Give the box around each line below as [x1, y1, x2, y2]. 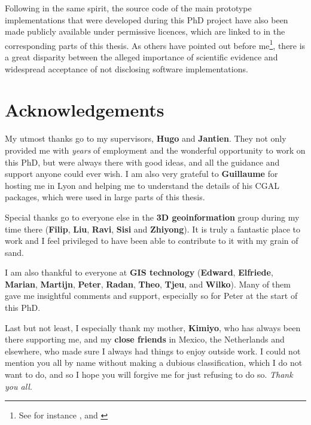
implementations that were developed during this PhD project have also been [5, 13, 288, 26]
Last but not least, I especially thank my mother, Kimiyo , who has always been [5, 321, 301, 334]
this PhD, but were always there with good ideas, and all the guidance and [5, 155, 280, 168]
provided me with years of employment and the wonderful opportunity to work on [5, 143, 306, 156]
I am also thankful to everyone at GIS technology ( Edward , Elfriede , [5, 266, 273, 279]
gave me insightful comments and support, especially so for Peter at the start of [5, 289, 298, 302]
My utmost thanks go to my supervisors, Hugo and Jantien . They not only [5, 132, 286, 145]
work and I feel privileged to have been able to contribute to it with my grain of [5, 234, 298, 247]
